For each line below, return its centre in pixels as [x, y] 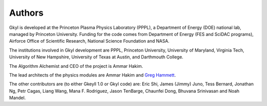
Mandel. [17, 98]
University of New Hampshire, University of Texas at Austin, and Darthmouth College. [96, 57]
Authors [26, 13]
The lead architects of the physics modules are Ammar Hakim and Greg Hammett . [92, 75]
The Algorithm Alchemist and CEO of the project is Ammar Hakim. [76, 66]
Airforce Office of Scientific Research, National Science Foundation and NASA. [89, 41]
